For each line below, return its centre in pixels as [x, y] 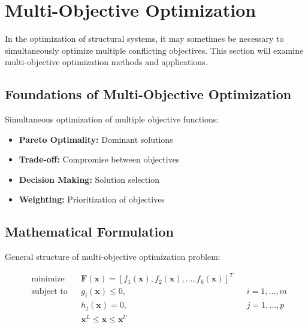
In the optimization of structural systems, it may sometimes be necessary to [144, 39]
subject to [49, 292]
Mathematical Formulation [89, 232]
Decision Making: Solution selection [89, 179]
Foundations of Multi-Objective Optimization [148, 94]
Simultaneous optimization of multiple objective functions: [112, 119]
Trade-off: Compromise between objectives [99, 159]
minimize [48, 279]
